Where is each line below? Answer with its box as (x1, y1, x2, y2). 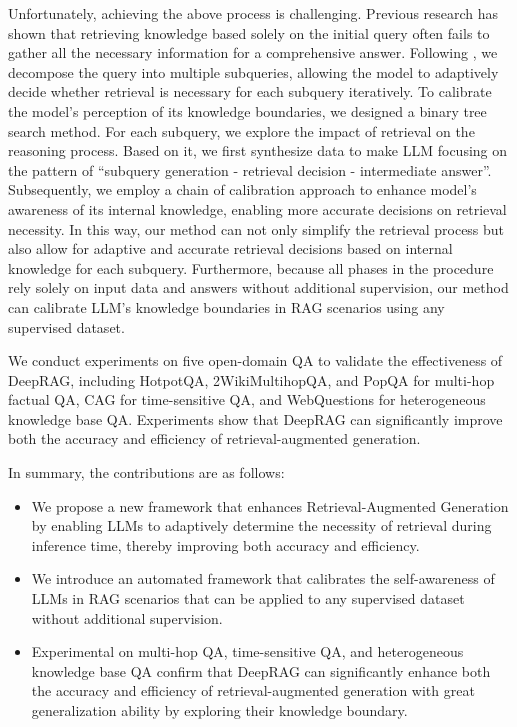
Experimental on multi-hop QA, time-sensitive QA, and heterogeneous (31, 641, 464, 662)
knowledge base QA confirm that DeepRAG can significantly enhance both (31, 660, 491, 681)
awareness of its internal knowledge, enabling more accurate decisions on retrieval (8, 198, 507, 219)
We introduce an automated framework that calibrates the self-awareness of (31, 568, 495, 589)
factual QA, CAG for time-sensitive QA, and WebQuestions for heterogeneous (8, 389, 486, 410)
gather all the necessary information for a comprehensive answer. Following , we (8, 42, 498, 63)
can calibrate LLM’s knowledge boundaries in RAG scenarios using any (8, 296, 445, 317)
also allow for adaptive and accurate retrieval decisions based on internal (8, 238, 453, 259)
